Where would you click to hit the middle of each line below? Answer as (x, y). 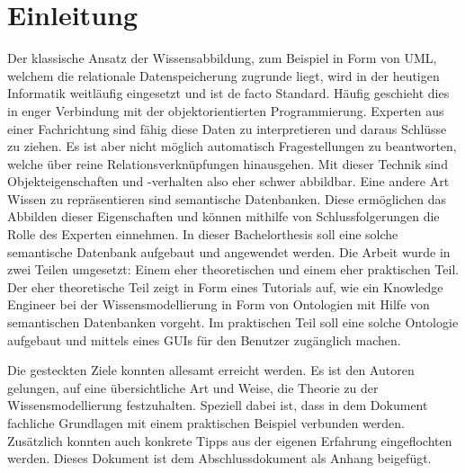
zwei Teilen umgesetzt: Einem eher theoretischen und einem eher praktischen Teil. (233, 269)
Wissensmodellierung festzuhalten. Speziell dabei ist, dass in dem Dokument (218, 405)
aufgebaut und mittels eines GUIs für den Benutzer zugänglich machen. (204, 339)
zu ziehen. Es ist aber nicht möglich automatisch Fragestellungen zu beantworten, (232, 146)
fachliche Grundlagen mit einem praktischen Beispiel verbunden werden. (206, 423)
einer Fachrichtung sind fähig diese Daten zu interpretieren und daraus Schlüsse (227, 128)
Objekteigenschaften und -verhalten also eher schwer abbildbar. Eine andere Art (228, 181)
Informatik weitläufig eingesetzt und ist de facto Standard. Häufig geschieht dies (228, 93)
